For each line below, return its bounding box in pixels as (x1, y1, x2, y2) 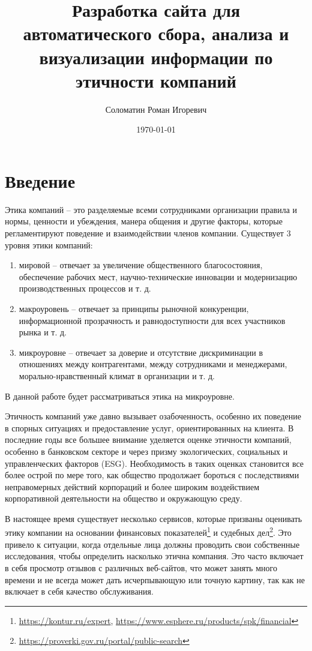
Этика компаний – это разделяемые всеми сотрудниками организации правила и (5, 203, 298, 215)
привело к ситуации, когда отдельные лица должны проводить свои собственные (5, 538, 300, 550)
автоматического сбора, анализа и (23, 21, 289, 46)
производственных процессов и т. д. (19, 282, 151, 295)
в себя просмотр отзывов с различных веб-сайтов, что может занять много (5, 561, 277, 574)
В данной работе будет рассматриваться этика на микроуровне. (5, 389, 235, 402)
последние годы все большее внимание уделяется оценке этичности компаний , (5, 433, 292, 446)
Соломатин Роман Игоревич (105, 103, 207, 115)
